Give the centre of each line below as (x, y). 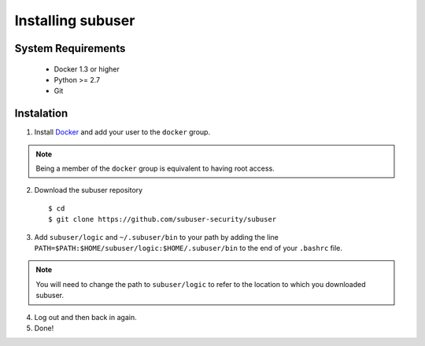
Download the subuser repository (89, 190)
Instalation (41, 114)
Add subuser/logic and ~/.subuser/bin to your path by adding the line (156, 237)
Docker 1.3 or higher (87, 69)
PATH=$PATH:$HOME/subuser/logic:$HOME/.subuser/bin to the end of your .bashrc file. (188, 248)
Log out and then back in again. (85, 317)
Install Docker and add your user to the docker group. (122, 132)
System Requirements (70, 48)
